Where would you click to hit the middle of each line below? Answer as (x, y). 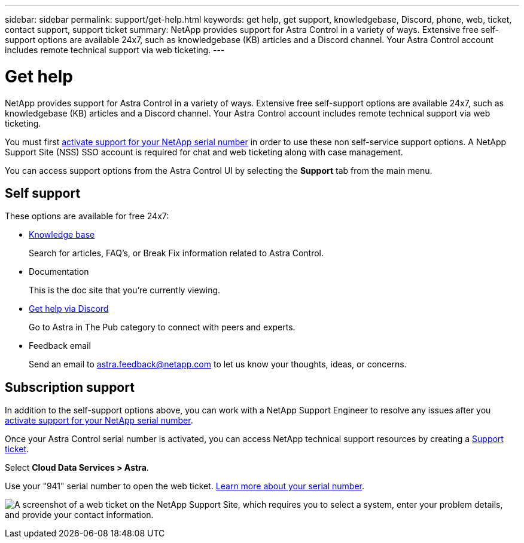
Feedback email (60, 346)
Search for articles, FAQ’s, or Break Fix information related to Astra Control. (176, 253)
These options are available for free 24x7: (87, 216)
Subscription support (70, 387)
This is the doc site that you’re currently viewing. (125, 290)
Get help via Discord (69, 309)
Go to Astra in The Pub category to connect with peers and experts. (162, 327)
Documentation (59, 272)
